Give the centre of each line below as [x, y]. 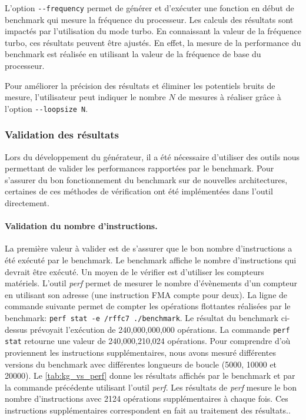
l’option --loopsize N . [46, 108]
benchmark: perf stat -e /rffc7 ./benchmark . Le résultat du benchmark [142, 318]
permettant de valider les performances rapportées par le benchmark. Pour [139, 168]
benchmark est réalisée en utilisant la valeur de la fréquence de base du [133, 54]
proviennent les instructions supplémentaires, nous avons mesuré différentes [140, 352]
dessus [16, 329]
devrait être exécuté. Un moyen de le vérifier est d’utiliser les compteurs [134, 271]
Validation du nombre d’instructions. [81, 226]
